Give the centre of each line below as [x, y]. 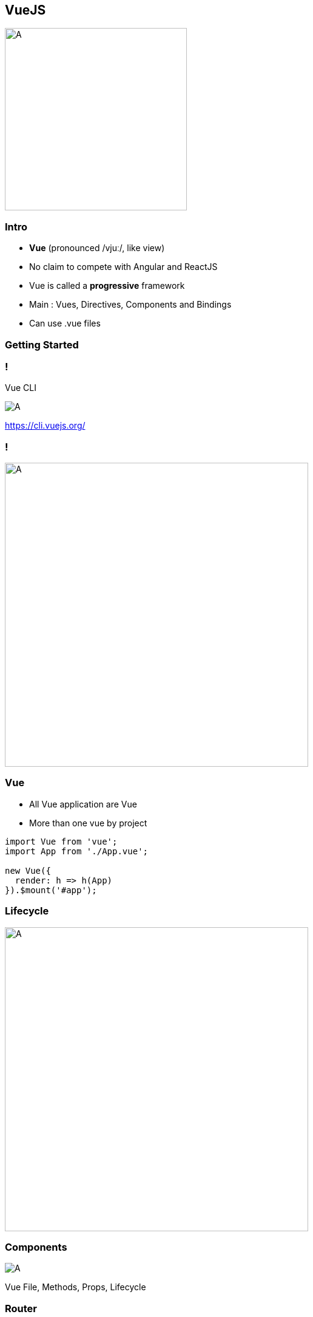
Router [21, 1308]
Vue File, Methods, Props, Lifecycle [76, 1287]
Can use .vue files [65, 323]
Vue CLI [21, 388]
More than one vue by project [88, 823]
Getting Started [42, 344]
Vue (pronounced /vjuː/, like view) [97, 248]
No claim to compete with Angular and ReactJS [123, 267]
